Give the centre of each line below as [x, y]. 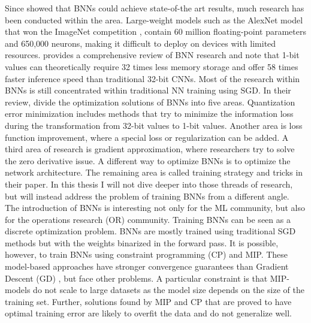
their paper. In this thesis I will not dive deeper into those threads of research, [149, 184]
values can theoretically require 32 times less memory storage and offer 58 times [152, 66]
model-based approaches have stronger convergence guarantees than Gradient [147, 266]
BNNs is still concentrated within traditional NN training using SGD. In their [148, 90]
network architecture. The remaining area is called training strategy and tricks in [154, 172]
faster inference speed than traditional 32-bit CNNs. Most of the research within [153, 78]
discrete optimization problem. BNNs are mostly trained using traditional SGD [150, 231]
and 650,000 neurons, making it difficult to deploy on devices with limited [141, 43]
